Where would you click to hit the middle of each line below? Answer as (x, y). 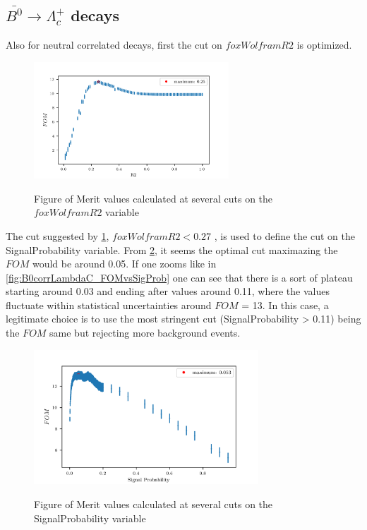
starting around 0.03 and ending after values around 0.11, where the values (168, 291)
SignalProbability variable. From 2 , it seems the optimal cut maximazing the (172, 249)
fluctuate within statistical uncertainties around (109, 305)
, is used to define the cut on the (284, 235)
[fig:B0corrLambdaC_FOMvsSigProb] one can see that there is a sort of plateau (179, 277)
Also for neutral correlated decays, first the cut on (114, 45)
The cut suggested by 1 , (58, 235)
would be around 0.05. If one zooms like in (124, 264)
